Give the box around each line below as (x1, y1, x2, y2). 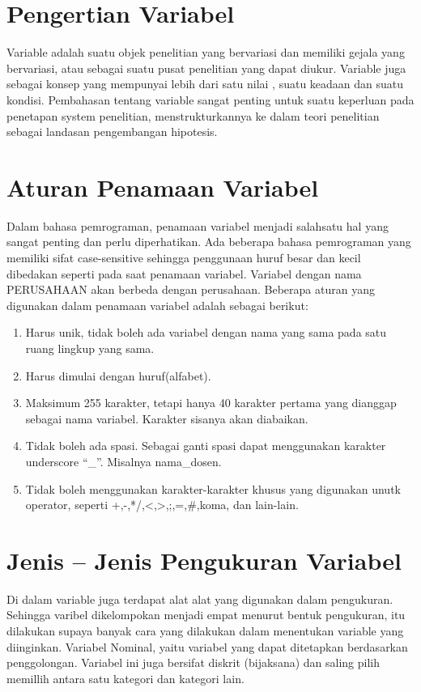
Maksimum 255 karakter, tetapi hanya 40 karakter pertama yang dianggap (25, 394, 397, 411)
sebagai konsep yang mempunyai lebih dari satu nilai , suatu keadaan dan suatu (6, 75, 404, 92)
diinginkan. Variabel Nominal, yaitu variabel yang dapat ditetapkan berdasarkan (6, 638, 408, 655)
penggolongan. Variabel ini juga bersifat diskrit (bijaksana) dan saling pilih (6, 654, 380, 671)
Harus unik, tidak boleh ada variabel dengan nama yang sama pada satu (25, 324, 387, 341)
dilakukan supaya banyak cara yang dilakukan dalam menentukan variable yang (6, 622, 404, 639)
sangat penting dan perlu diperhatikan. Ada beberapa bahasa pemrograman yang (6, 233, 411, 250)
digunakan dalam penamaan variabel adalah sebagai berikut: (6, 296, 308, 313)
